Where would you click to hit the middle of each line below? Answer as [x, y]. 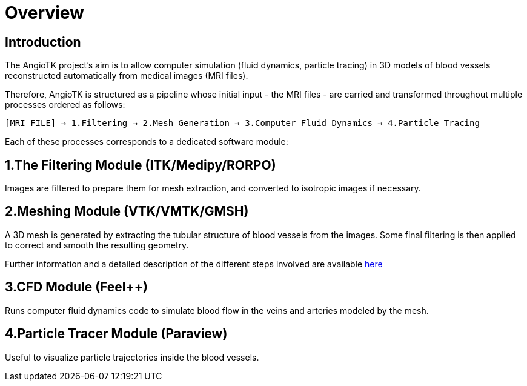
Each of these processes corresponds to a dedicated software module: [147, 142]
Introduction [43, 42]
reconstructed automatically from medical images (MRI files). [127, 76]
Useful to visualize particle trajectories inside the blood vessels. [132, 357]
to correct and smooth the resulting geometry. [97, 245]
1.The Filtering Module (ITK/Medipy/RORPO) [141, 165]
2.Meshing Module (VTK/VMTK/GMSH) [127, 211]
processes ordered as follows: [65, 105]
